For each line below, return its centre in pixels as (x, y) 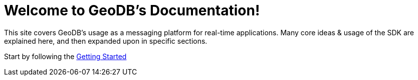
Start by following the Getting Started (65, 56)
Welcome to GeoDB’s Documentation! (132, 10)
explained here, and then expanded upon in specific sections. (106, 41)
